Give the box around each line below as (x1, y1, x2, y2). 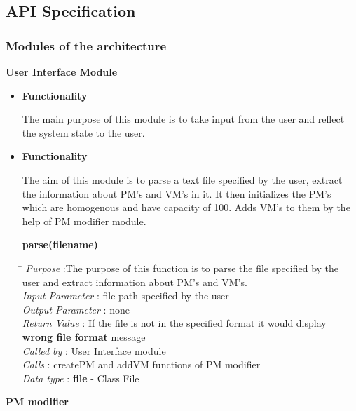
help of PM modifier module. (22, 213, 146, 228)
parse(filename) (22, 237, 98, 252)
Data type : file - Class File (22, 370, 139, 385)
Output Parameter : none (22, 302, 130, 316)
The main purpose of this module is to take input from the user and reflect (22, 112, 345, 126)
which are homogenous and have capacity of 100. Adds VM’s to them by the (22, 200, 350, 215)
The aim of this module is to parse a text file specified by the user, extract (22, 172, 343, 187)
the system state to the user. (22, 125, 145, 140)
